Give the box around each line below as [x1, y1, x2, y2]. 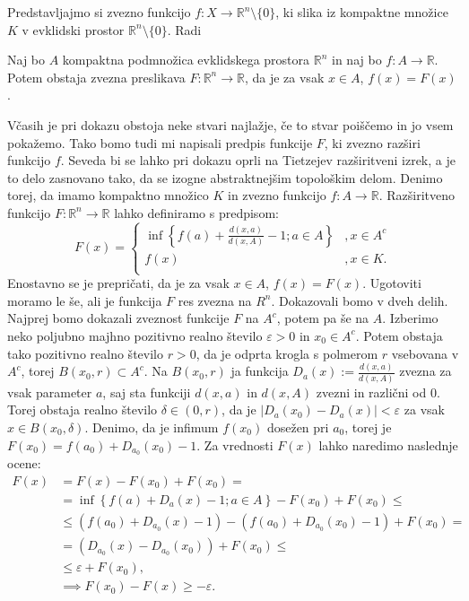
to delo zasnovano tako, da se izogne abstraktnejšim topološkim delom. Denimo [7, 168, 443, 187]
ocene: [7, 454, 41, 473]
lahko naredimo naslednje [318, 435, 458, 454]
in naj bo [332, 50, 382, 69]
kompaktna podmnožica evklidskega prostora [62, 50, 310, 69]
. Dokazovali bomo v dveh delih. [271, 291, 448, 309]
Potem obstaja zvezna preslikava [7, 67, 186, 86]
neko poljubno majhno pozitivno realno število [7, 326, 263, 344]
